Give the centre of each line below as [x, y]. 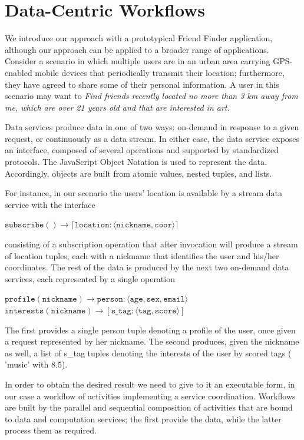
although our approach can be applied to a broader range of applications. [137, 49]
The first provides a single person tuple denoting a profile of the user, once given [150, 330]
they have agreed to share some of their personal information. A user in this [142, 84]
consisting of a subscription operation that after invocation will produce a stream [151, 244]
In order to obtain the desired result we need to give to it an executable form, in [150, 384]
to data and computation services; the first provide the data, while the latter [143, 419]
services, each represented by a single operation [90, 278]
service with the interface [50, 204]
